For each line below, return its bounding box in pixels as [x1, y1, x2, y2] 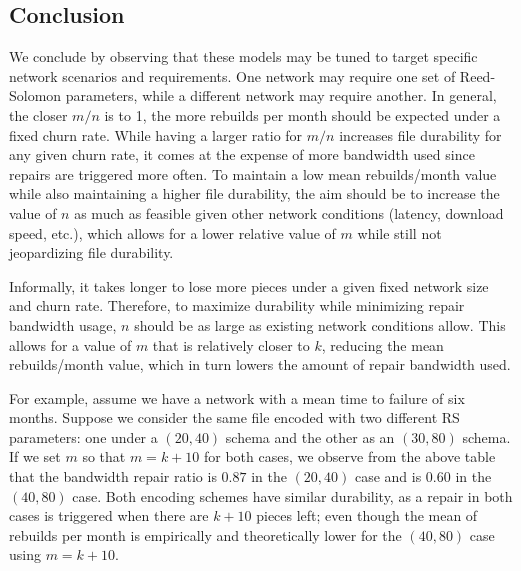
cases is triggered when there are [9, 505, 209, 526]
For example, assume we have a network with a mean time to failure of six [9, 387, 465, 408]
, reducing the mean [321, 334, 444, 355]
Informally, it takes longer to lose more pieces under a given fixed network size [9, 275, 489, 296]
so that [82, 446, 126, 467]
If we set [9, 446, 61, 467]
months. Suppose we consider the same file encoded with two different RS [9, 407, 460, 428]
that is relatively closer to [152, 334, 310, 355]
